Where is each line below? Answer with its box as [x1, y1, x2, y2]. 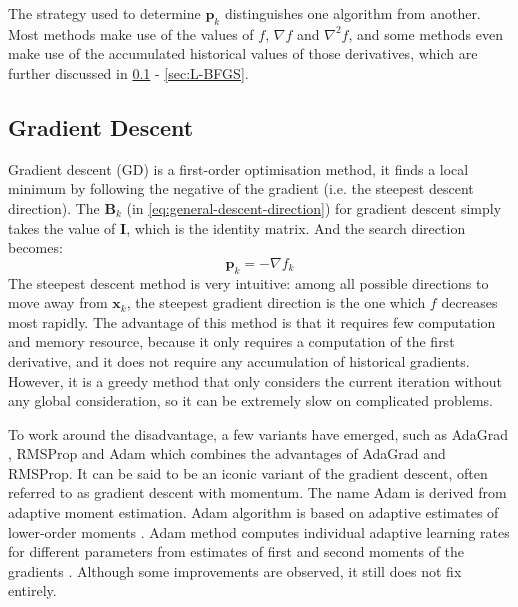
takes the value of [8, 217, 116, 238]
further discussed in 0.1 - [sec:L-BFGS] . [8, 62, 249, 83]
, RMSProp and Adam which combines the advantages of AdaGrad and [8, 443, 446, 464]
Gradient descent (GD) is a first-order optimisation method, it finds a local [8, 158, 469, 179]
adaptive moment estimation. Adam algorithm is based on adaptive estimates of [8, 502, 499, 523]
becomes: [8, 237, 63, 258]
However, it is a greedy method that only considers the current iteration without [8, 370, 502, 391]
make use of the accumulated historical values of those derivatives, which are [8, 43, 478, 64]
